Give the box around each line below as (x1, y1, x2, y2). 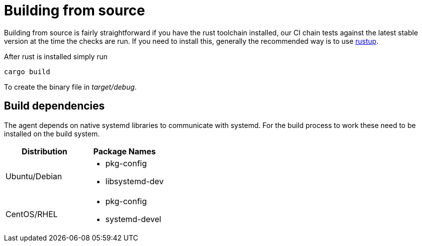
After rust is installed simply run (4, 52, 108, 61)
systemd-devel (105, 214, 161, 224)
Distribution (21, 146, 68, 156)
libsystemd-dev (105, 176, 164, 186)
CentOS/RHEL (5, 209, 58, 219)
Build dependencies (4, 100, 105, 113)
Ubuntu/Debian (5, 171, 62, 181)
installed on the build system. (4, 129, 100, 138)
